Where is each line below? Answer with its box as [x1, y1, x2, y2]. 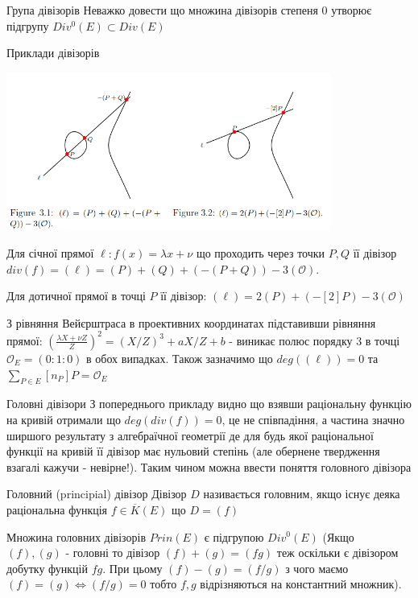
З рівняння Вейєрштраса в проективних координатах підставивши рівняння [6, 314, 376, 331]
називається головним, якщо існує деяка [203, 485, 400, 502]
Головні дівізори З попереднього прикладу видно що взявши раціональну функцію [6, 395, 412, 412]
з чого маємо [285, 559, 349, 576]
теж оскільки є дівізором [276, 544, 399, 561]
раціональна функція [6, 501, 108, 518]
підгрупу [6, 17, 49, 34]
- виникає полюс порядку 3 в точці [229, 332, 400, 348]
